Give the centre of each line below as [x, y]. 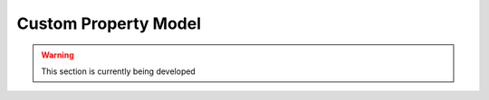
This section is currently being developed [119, 71]
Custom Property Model [109, 23]
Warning [58, 55]
